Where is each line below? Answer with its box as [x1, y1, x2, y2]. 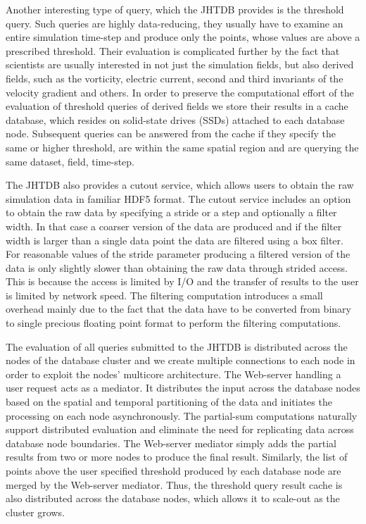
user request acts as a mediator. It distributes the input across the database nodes [6, 380, 360, 395]
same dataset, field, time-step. [6, 154, 134, 168]
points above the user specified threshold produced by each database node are [6, 463, 341, 478]
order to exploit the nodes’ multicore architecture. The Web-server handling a [6, 366, 341, 381]
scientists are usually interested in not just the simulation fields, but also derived [6, 57, 354, 72]
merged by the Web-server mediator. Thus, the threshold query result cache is [6, 477, 343, 492]
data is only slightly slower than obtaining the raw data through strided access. [6, 260, 348, 275]
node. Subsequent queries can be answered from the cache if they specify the [6, 126, 336, 141]
